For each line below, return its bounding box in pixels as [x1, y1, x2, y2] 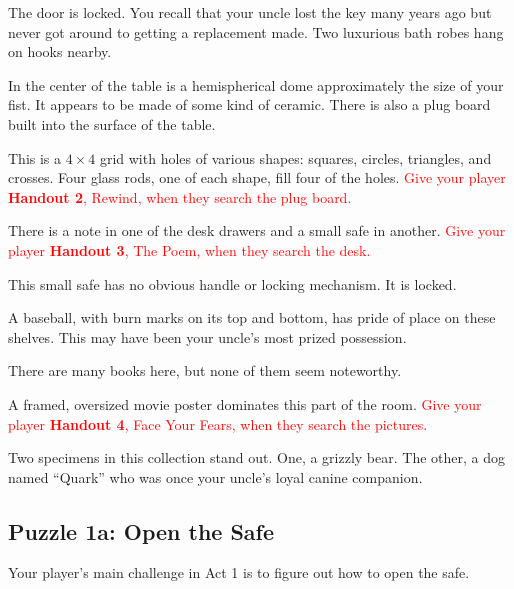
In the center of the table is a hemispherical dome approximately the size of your [8, 74, 504, 95]
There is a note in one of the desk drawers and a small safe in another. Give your [8, 220, 506, 241]
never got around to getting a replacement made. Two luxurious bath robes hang [8, 21, 504, 42]
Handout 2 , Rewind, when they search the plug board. [8, 186, 352, 207]
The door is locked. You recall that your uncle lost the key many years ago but [8, 2, 492, 22]
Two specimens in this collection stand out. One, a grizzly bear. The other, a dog [8, 447, 506, 468]
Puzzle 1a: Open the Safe [8, 515, 275, 546]
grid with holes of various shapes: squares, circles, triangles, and [99, 147, 492, 168]
